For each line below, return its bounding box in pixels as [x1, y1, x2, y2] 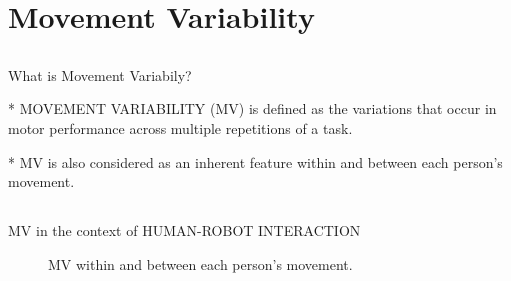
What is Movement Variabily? [8, 64, 192, 85]
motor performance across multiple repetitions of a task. [8, 117, 353, 138]
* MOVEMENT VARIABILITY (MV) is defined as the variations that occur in [8, 98, 497, 119]
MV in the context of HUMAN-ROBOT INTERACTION [8, 220, 361, 241]
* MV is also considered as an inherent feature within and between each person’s [8, 151, 503, 172]
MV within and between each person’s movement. [48, 253, 353, 274]
